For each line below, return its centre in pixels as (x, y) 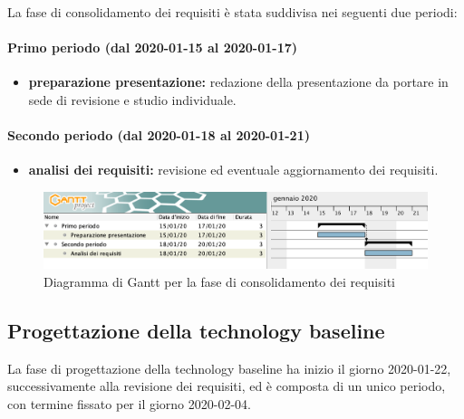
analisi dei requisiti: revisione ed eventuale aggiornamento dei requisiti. (233, 170)
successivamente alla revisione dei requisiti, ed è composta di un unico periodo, (227, 386)
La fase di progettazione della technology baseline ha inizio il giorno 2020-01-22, (229, 368)
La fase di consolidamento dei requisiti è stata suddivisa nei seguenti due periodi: (232, 12)
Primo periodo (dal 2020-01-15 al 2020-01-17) (153, 48)
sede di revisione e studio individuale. (132, 99)
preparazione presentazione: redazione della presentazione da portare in (238, 82)
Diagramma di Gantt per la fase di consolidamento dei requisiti (219, 281)
